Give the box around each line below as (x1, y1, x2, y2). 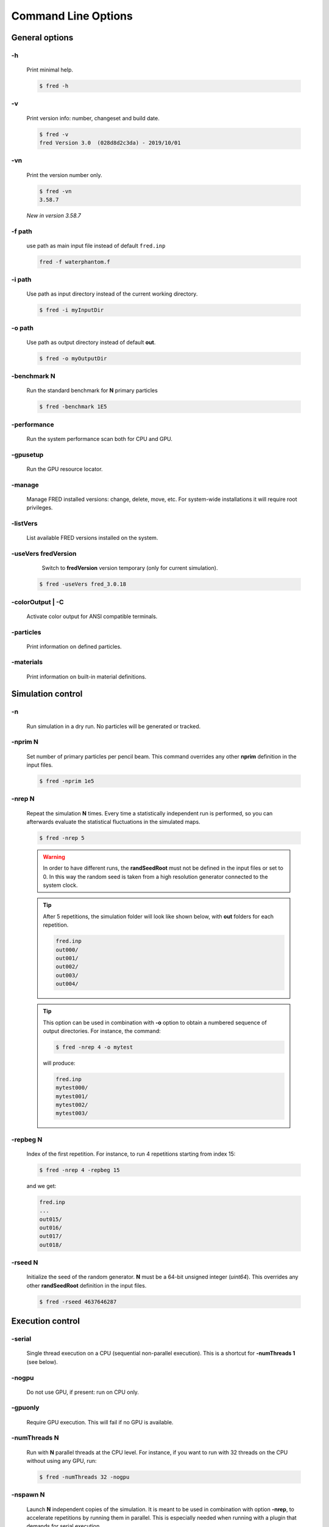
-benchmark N (11, 372, 55, 381)
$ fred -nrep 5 (39, 834, 85, 841)
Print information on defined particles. (26, 643, 122, 650)
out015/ (39, 1215, 62, 1223)
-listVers (11, 519, 38, 528)
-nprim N (11, 738, 39, 746)
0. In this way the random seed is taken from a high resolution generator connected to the (43, 873, 268, 880)
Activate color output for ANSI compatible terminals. (26, 613, 158, 620)
